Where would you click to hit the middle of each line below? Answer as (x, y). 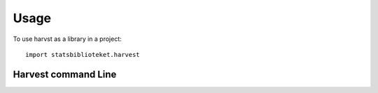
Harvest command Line (65, 74)
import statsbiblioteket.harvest (83, 54)
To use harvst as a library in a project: (67, 39)
